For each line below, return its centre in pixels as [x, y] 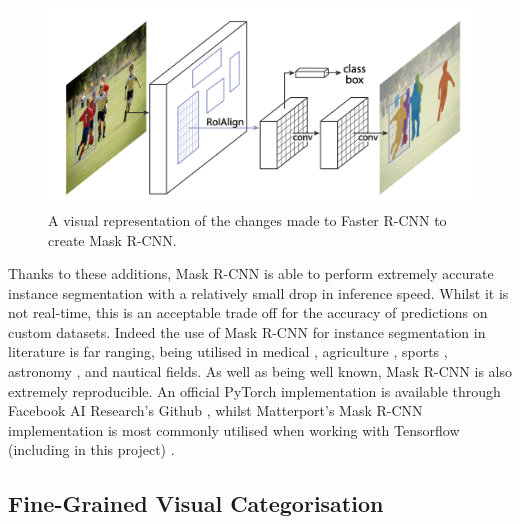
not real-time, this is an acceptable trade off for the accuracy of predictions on [248, 312]
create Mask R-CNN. [112, 239]
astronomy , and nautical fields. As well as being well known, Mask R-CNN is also [260, 371]
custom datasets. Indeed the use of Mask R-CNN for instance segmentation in [247, 331]
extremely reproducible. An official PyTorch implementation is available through [254, 390]
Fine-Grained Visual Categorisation [196, 503]
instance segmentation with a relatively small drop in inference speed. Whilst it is [258, 292]
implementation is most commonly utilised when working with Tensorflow [234, 429]
